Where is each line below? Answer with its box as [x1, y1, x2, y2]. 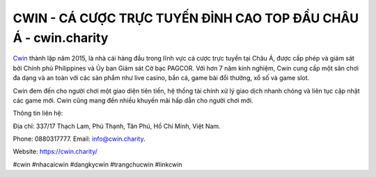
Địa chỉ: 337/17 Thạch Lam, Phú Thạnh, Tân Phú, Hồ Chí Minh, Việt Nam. [13, 122, 221, 130]
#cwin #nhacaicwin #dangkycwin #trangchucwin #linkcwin [13, 160, 182, 169]
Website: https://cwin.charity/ [13, 147, 97, 156]
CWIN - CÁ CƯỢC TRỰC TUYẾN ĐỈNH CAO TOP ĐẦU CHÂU [13, 10, 359, 26]
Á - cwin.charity [13, 30, 109, 45]
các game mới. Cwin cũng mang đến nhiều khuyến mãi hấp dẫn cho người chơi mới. [13, 96, 253, 105]
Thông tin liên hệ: [13, 109, 63, 118]
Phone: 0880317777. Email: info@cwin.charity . [13, 134, 146, 143]
